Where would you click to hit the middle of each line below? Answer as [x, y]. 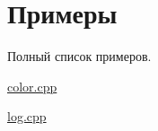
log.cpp [27, 116]
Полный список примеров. [79, 56]
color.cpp [32, 86]
